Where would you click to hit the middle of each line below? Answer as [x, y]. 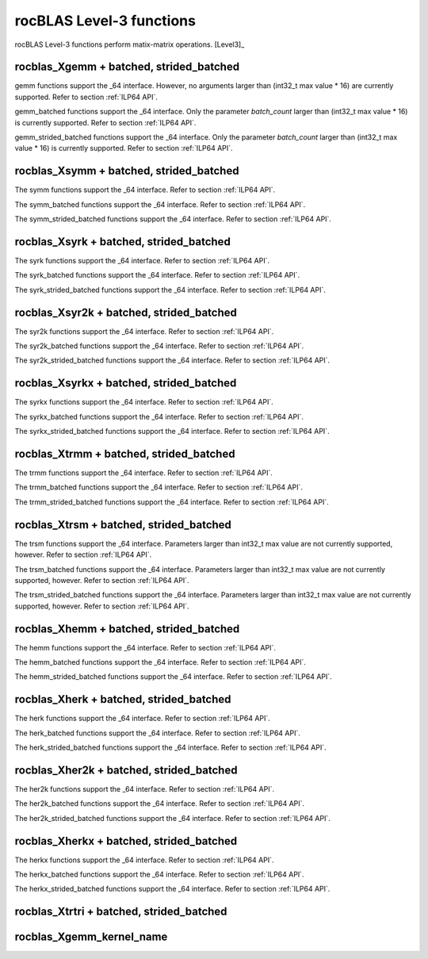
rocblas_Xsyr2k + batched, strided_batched [126, 312]
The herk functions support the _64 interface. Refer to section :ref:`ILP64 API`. [143, 719]
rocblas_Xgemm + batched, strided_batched [127, 67]
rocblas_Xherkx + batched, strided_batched [126, 841]
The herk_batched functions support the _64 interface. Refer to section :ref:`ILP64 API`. [158, 733]
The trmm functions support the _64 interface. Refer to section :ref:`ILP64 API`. [144, 473]
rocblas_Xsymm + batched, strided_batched [127, 171]
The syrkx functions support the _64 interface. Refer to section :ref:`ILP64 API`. [144, 402]
